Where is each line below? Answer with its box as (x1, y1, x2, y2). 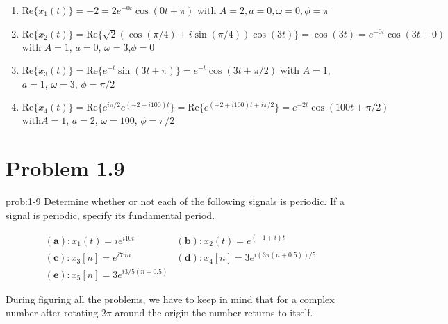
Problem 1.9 (6, 154, 125, 182)
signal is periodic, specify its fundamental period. (6, 207, 215, 222)
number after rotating (6, 305, 99, 320)
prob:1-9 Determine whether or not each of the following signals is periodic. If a (6, 194, 345, 209)
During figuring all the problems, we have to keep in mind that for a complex (6, 291, 335, 306)
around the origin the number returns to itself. (115, 305, 313, 320)
